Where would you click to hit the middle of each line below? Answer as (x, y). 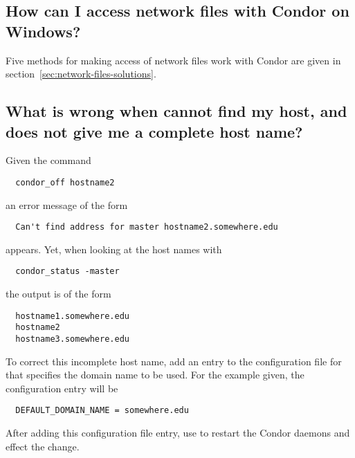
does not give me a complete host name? (154, 131)
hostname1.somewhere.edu (72, 316)
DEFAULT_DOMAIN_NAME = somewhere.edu (102, 411)
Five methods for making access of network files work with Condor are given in (173, 60)
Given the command (48, 160)
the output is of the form (58, 294)
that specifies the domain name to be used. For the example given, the (155, 375)
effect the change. (43, 446)
